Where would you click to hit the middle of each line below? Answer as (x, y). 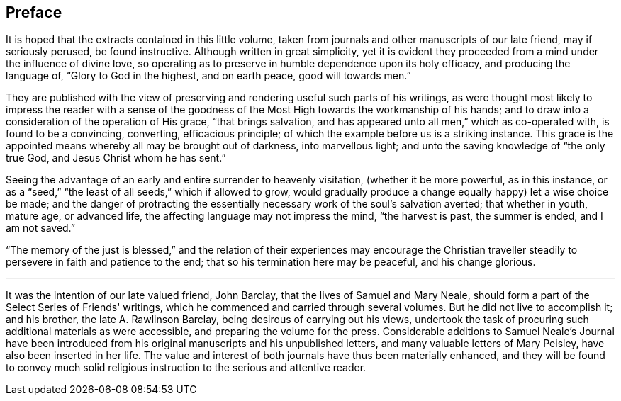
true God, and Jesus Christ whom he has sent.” (116, 158)
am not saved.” (41, 228)
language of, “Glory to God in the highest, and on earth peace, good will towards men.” (208, 76)
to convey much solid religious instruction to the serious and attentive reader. (186, 368)
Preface (34, 12)
